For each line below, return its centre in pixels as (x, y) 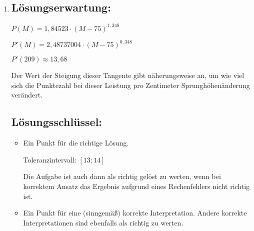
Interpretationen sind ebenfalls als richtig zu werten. (103, 222)
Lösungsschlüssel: (57, 122)
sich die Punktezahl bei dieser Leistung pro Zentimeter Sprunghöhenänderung (130, 85)
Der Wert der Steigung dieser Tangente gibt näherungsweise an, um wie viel (128, 75)
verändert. (27, 95)
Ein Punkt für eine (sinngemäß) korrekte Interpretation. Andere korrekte (135, 213)
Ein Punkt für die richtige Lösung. (76, 143)
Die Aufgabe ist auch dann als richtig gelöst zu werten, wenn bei (122, 176)
